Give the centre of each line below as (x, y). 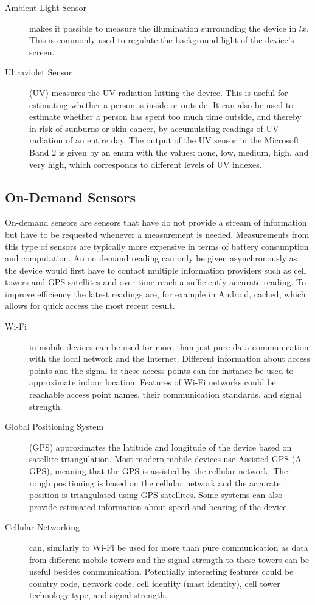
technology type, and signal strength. (98, 595)
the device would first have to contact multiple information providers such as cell (156, 270)
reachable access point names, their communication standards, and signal (165, 394)
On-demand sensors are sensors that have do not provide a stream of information (156, 222)
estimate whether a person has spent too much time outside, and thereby (165, 116)
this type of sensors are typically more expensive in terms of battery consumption (157, 246)
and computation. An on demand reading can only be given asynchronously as (151, 258)
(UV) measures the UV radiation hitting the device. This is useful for (159, 92)
